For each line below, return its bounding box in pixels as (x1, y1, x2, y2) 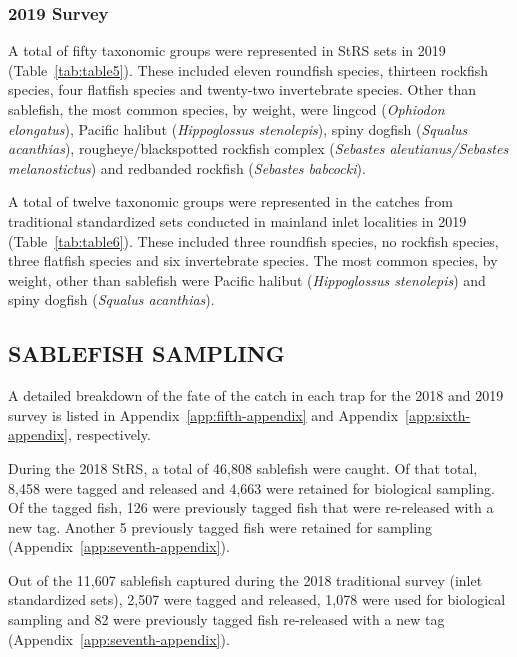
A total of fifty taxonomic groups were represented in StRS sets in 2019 (8, 40, 446, 61)
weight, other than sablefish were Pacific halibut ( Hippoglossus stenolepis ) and (8, 269, 486, 290)
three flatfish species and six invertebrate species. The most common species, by (8, 250, 498, 271)
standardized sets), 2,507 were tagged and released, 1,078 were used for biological (8, 589, 506, 610)
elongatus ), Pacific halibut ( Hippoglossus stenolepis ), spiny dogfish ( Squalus (8, 118, 468, 139)
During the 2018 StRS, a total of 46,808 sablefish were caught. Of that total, (8, 457, 478, 478)
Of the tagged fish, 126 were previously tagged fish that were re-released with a (8, 497, 494, 518)
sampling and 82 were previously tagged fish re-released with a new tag (8, 609, 445, 630)
